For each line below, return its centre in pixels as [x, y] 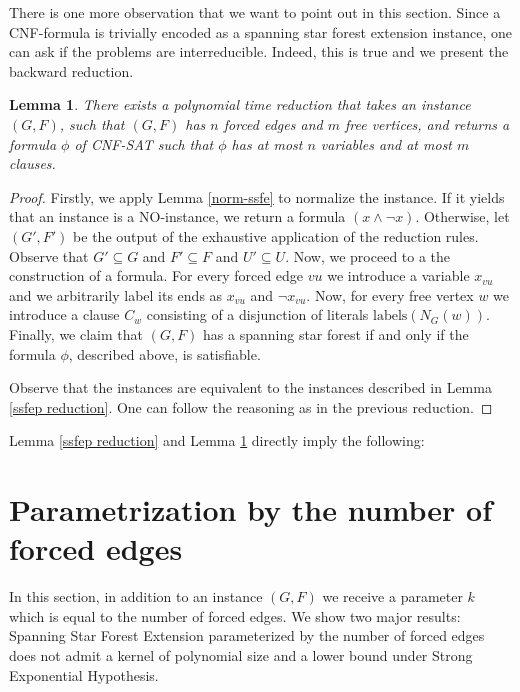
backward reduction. [71, 70]
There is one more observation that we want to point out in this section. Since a [255, 12]
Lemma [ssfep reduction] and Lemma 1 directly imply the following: [217, 440]
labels [390, 316]
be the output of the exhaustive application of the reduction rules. [276, 235]
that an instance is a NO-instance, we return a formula [177, 216]
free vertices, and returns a [427, 123]
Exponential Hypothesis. [84, 674]
